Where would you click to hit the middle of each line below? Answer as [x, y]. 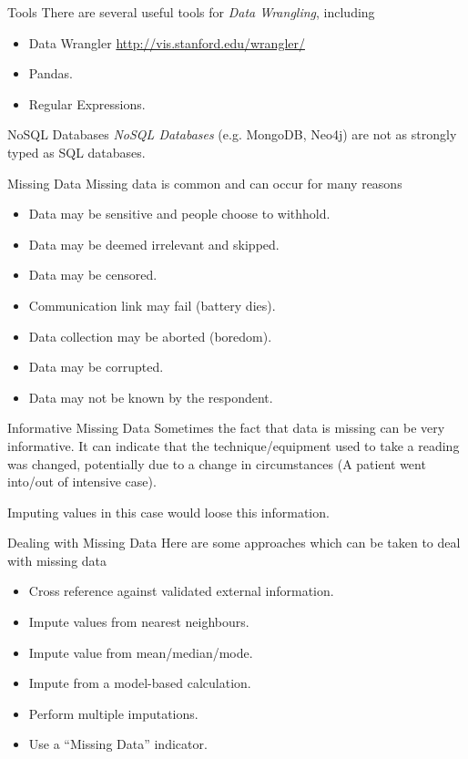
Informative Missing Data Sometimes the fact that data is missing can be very [226, 428]
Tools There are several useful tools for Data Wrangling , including [191, 12]
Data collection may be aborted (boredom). [150, 336]
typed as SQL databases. [76, 152]
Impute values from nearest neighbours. [139, 622]
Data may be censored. [93, 275]
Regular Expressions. [87, 103]
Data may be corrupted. [96, 367]
